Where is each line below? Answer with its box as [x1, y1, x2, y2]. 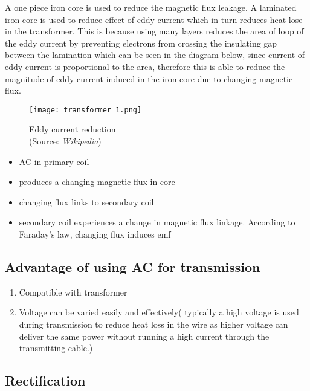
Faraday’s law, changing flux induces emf [19, 227, 171, 240]
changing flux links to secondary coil [19, 195, 154, 208]
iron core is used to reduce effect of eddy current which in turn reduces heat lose [5, 13, 303, 25]
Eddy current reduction [29, 123, 116, 135]
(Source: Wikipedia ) [29, 135, 102, 147]
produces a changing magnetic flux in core [19, 175, 175, 188]
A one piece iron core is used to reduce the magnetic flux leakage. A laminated [5, 1, 297, 13]
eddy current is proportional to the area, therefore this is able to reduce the [5, 60, 285, 73]
